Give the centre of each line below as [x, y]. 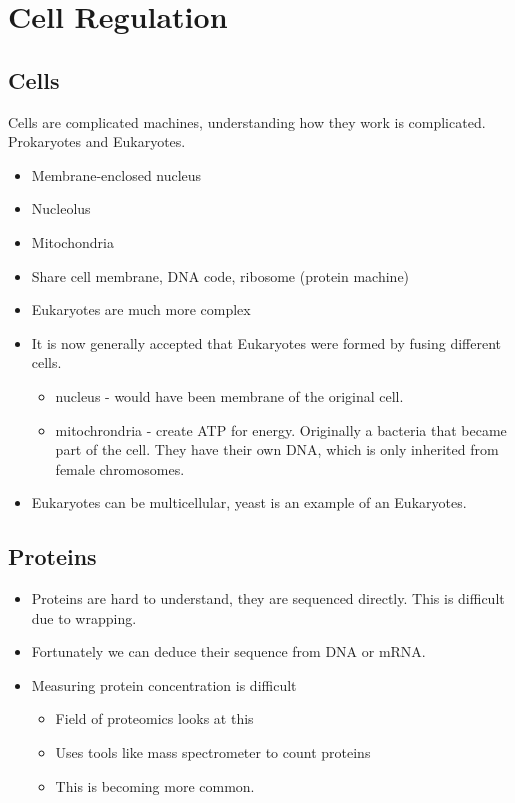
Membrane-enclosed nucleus [116, 174]
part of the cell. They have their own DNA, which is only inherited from [277, 449]
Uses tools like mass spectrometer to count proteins [213, 752]
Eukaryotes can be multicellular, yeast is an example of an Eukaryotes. [249, 502]
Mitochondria [72, 241]
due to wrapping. [84, 617]
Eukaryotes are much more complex [141, 309]
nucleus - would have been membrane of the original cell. [229, 395]
